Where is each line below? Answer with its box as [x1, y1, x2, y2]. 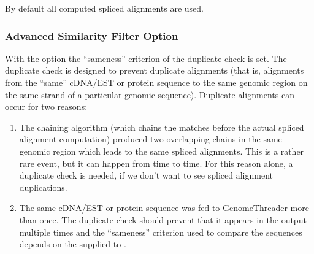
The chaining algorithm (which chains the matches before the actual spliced [19, 120, 304, 133]
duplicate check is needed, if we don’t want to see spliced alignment [19, 169, 273, 182]
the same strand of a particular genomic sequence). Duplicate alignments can [5, 88, 294, 101]
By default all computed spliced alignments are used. [5, 2, 204, 14]
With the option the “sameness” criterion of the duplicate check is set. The [5, 52, 287, 64]
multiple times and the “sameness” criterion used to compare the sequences [19, 225, 302, 238]
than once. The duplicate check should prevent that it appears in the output [19, 213, 307, 226]
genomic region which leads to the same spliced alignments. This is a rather [19, 144, 304, 157]
